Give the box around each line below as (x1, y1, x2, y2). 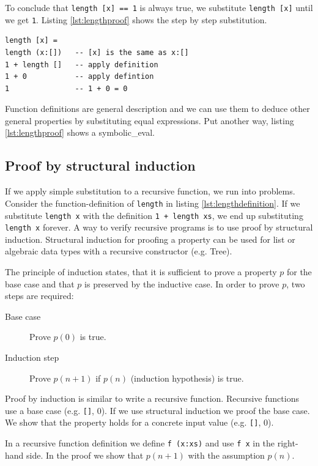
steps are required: (5, 289, 74, 302)
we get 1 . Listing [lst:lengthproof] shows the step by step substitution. (5, 13, 267, 26)
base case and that (5, 277, 75, 290)
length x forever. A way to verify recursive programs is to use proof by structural (5, 221, 313, 234)
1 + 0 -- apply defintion (5, 72, 154, 81)
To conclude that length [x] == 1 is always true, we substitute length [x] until (5, 1, 313, 13)
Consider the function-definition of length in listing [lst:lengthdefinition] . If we (5, 196, 300, 209)
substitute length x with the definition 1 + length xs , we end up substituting (5, 209, 303, 221)
